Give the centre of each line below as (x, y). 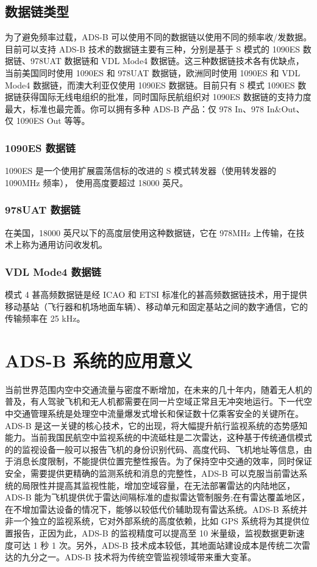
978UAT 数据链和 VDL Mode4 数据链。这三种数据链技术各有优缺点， (167, 61)
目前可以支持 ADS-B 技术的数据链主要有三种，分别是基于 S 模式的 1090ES (152, 49)
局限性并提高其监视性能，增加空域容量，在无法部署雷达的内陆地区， (158, 485)
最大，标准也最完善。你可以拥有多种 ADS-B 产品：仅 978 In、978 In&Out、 (155, 108)
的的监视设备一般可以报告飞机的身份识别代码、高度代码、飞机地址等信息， (154, 449)
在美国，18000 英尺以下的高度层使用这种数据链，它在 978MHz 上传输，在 (151, 232)
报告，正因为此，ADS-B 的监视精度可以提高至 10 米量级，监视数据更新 (155, 533)
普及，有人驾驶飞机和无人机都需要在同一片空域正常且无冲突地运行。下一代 (154, 401)
